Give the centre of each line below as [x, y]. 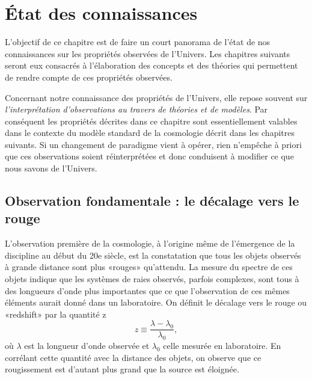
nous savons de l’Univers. [51, 168]
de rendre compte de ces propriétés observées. [89, 77]
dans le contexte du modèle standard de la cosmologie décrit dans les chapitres [150, 133]
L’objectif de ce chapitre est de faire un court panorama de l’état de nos [138, 42]
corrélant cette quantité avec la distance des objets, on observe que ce [133, 357]
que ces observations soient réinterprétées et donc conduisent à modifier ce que [149, 156]
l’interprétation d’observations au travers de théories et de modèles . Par [136, 109]
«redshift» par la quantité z [56, 314]
